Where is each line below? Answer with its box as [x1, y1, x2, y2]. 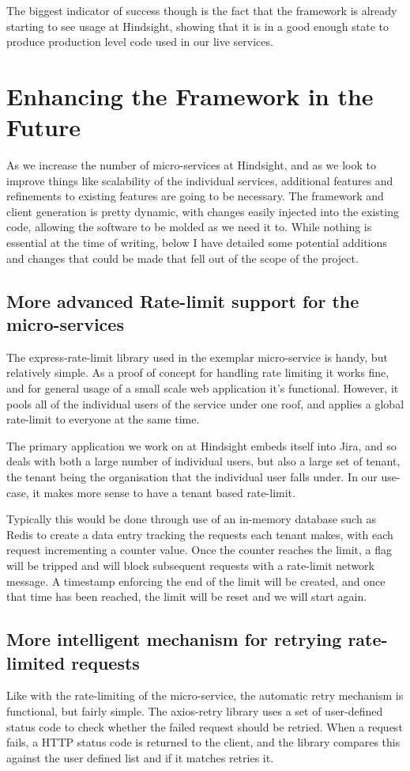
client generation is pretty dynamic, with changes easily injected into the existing [6, 203, 399, 219]
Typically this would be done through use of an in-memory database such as [6, 511, 376, 527]
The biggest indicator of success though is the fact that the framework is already [6, 2, 397, 18]
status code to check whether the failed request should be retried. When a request [6, 718, 403, 735]
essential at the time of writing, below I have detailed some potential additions [6, 234, 387, 251]
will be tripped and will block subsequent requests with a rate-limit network [6, 556, 374, 573]
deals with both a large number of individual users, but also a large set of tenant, [6, 453, 401, 469]
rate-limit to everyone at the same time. [6, 411, 200, 427]
